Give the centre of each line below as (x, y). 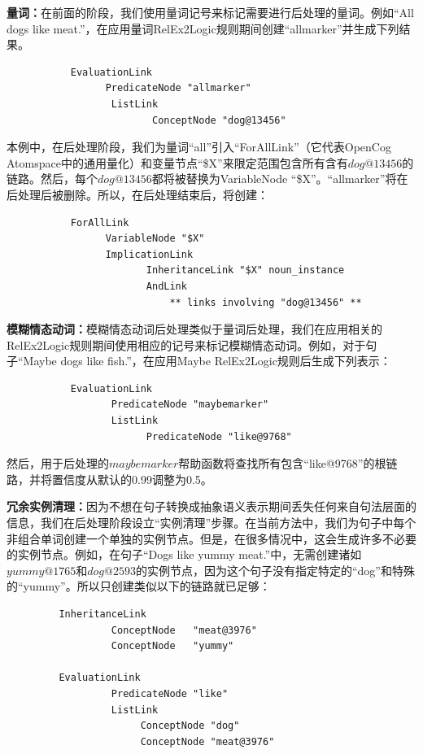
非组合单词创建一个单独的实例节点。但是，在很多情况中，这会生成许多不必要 (211, 538)
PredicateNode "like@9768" (219, 436)
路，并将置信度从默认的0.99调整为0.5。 (109, 479)
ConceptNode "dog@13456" (219, 120)
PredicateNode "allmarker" (178, 88)
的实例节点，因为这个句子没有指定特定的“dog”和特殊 (275, 570)
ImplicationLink (149, 254)
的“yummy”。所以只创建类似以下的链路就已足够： (139, 586)
